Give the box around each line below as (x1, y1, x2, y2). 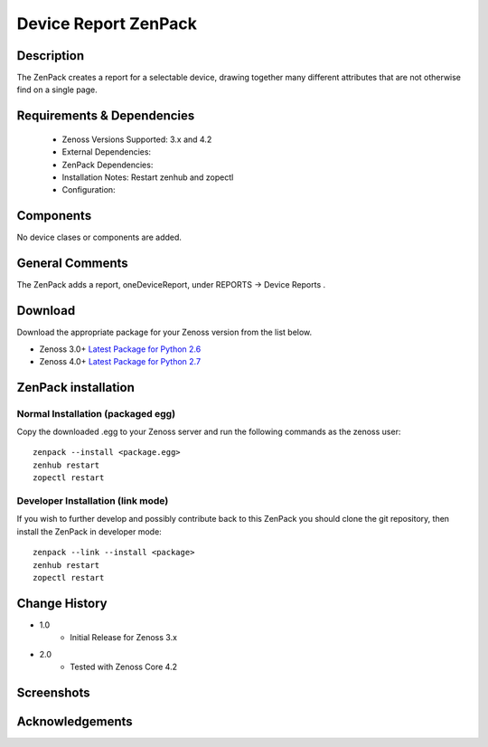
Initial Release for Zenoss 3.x (70, 632, 178, 643)
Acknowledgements (16, 714, 133, 729)
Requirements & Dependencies (16, 109, 195, 124)
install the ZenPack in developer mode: (16, 525, 162, 537)
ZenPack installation (16, 380, 135, 395)
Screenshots (16, 685, 90, 700)
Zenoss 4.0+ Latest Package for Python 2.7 (39, 355, 202, 366)
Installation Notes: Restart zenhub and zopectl (61, 172, 234, 183)
